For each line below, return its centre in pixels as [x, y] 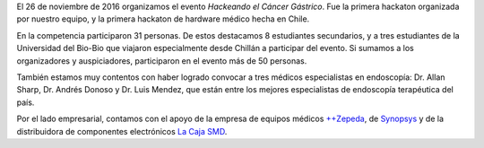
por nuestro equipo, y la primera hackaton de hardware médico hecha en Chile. [163, 19]
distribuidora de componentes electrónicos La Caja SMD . [122, 131]
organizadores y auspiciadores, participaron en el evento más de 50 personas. [162, 61]
